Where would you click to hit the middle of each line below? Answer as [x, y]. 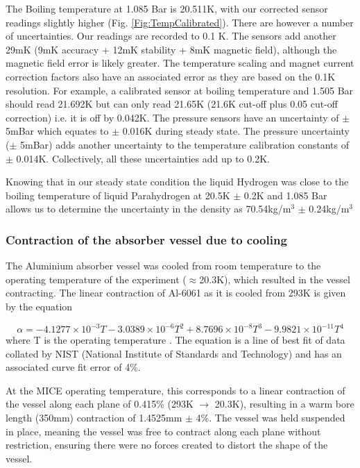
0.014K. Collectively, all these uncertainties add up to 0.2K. [143, 158]
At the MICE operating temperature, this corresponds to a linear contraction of [175, 390]
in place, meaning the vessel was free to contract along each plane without [163, 431]
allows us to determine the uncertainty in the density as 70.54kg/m [148, 209]
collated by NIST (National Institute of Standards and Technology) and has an [174, 353]
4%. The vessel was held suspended [271, 417]
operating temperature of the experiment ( [96, 279]
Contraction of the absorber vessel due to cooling [146, 239]
